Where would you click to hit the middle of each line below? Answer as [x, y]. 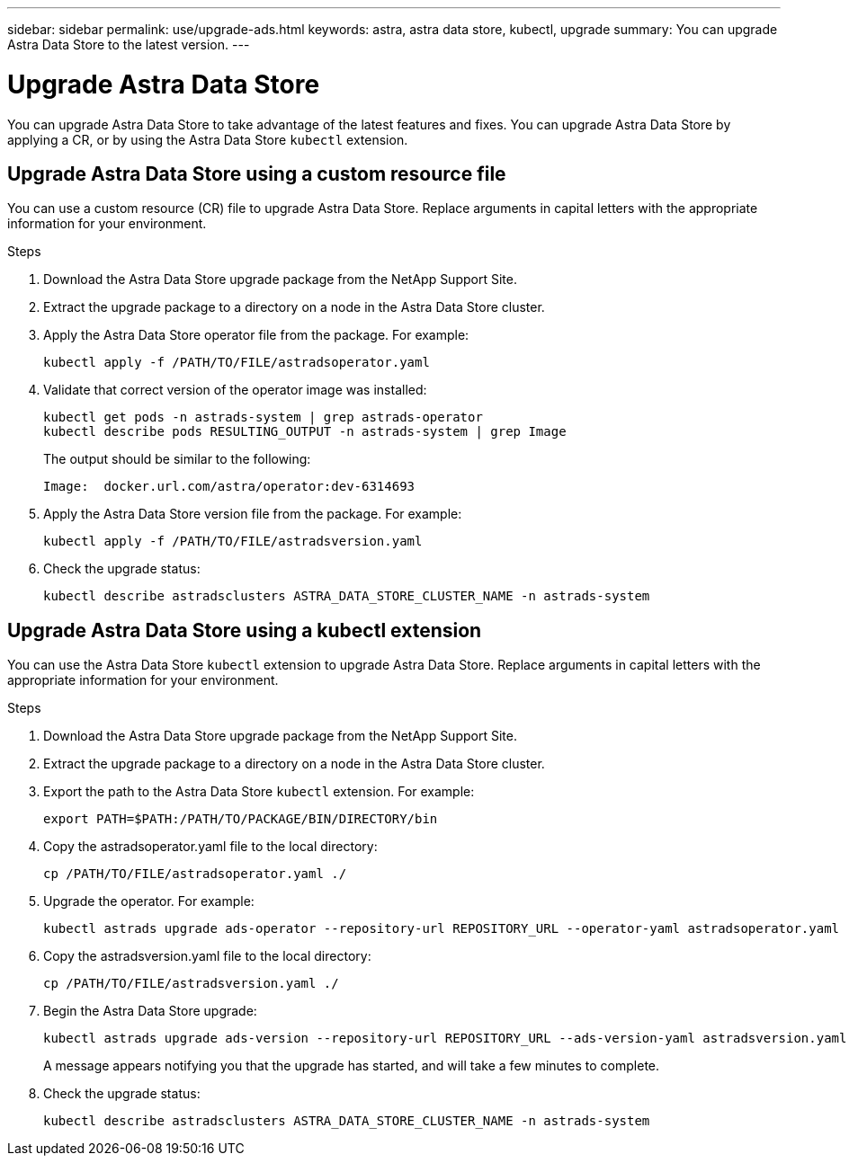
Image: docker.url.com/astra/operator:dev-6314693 [229, 487]
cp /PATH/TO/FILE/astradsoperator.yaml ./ [195, 874]
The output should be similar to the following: [177, 459]
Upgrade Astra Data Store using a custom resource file [257, 173]
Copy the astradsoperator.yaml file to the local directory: [210, 847]
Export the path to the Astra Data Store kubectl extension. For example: [259, 792]
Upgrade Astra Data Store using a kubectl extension [245, 630]
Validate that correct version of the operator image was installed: [235, 390]
